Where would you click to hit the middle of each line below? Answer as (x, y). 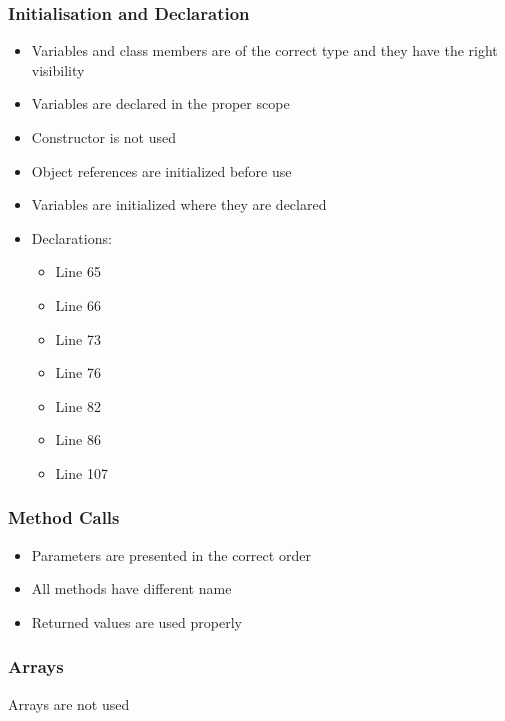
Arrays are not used (69, 703)
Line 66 (78, 304)
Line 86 (78, 439)
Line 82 (78, 405)
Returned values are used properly (136, 621)
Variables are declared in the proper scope (160, 103)
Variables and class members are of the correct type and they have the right (264, 50)
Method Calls (64, 517)
